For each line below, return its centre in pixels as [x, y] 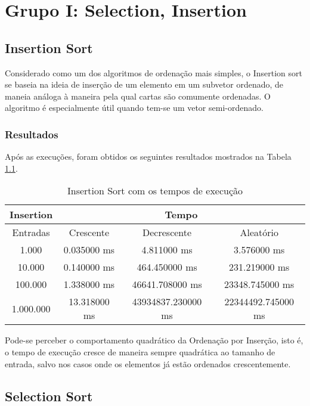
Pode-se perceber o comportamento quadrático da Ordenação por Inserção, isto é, [154, 340]
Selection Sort [49, 396]
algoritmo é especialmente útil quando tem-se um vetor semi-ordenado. [134, 108]
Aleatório [259, 233]
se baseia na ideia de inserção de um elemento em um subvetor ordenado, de [144, 84]
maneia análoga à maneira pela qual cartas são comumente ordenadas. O [138, 96]
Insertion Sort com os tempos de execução [155, 191]
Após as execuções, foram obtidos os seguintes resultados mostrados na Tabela [148, 156]
